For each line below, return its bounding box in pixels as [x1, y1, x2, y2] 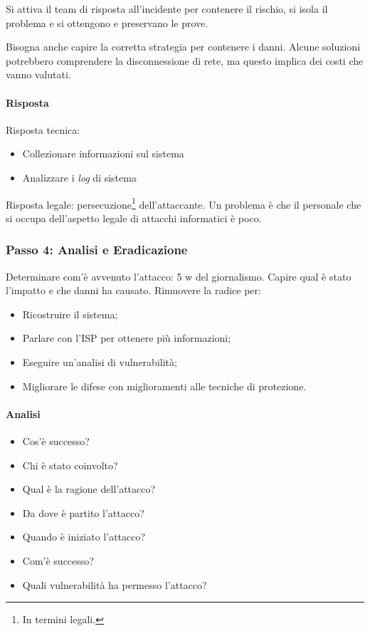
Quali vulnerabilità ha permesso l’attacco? [22, 577, 207, 592]
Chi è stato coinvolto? [22, 457, 118, 472]
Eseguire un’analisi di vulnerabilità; [22, 354, 177, 369]
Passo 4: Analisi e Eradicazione [6, 241, 188, 259]
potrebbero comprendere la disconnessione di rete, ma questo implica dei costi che [6, 53, 364, 68]
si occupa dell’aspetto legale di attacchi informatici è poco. [6, 210, 262, 225]
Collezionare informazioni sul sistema [22, 146, 184, 161]
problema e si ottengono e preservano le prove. [6, 15, 208, 30]
